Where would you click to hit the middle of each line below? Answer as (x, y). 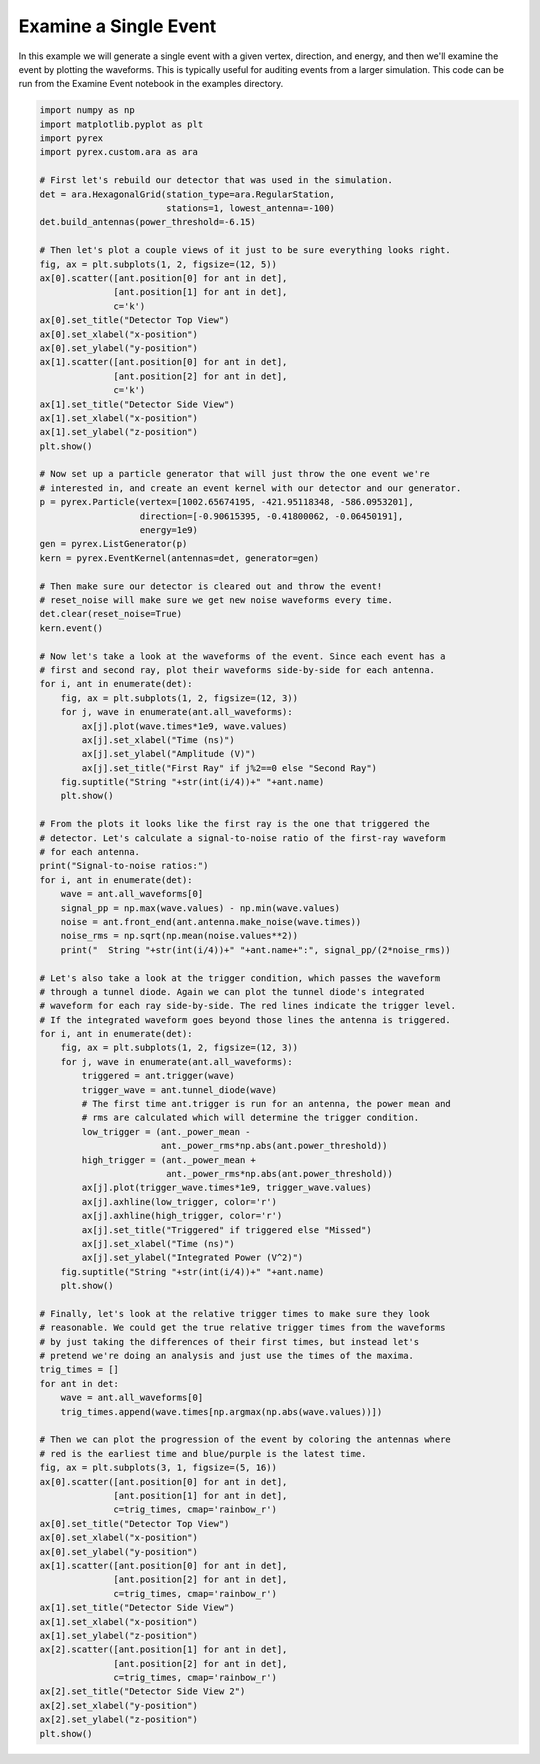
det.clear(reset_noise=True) (111, 614)
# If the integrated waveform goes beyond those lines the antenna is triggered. (245, 1019)
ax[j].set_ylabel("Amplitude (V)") (169, 754)
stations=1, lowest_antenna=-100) (250, 208)
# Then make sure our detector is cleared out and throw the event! (211, 586)
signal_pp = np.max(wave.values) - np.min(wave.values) (200, 908)
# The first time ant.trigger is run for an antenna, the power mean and (266, 1104)
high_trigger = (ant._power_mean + (169, 1159)
